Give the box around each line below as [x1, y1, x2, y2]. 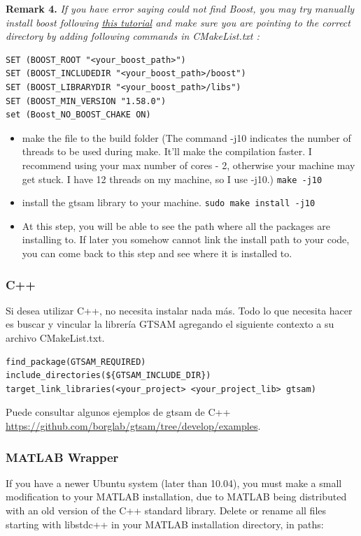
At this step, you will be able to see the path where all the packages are [22, 218, 330, 233]
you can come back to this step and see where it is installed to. [22, 246, 292, 261]
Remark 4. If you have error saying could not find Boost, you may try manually [6, 1, 355, 15]
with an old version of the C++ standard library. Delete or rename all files [6, 503, 327, 517]
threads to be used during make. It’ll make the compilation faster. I [22, 144, 312, 159]
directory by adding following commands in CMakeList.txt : [6, 29, 260, 43]
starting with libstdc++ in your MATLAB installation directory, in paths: [6, 516, 324, 531]
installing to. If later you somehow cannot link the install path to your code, [22, 232, 350, 247]
